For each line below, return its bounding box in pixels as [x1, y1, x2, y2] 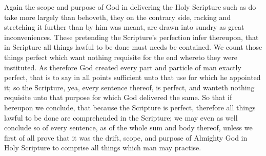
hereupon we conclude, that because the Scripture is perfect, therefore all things [4, 102, 256, 112]
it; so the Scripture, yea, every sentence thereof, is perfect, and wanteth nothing [4, 82, 255, 92]
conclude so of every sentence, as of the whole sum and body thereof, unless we [4, 122, 253, 133]
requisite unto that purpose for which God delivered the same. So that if [4, 92, 232, 103]
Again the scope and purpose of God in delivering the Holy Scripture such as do [4, 2, 256, 12]
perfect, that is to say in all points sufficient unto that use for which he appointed [4, 72, 261, 83]
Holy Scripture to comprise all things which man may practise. [4, 142, 201, 153]
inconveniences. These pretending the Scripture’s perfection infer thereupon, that [4, 31, 259, 42]
